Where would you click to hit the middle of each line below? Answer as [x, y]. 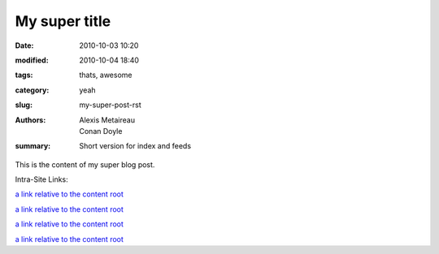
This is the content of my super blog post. [85, 164]
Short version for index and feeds [135, 146]
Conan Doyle [101, 131]
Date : [24, 45]
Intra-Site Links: [41, 179]
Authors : [30, 120]
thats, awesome [106, 75]
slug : [24, 105]
